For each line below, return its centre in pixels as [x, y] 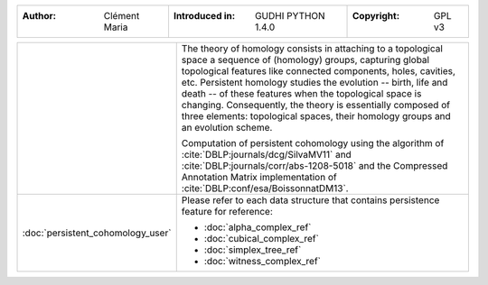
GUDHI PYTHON [290, 16]
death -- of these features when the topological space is [301, 93]
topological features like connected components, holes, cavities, [319, 71]
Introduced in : [204, 16]
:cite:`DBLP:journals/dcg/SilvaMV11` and [266, 155]
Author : [39, 16]
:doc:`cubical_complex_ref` [262, 239]
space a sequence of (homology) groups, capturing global [305, 60]
